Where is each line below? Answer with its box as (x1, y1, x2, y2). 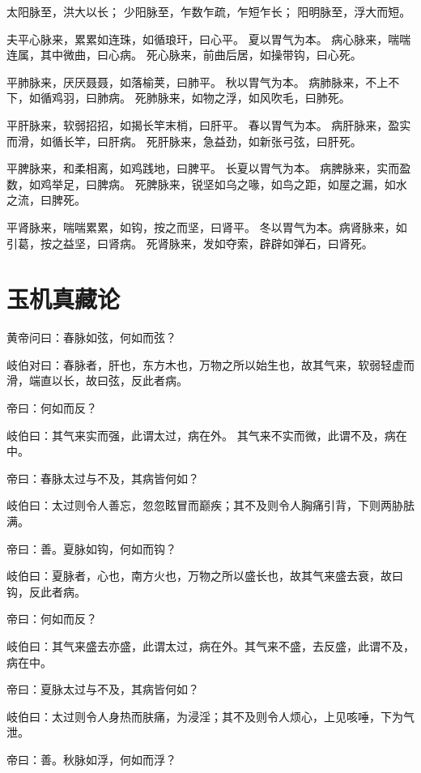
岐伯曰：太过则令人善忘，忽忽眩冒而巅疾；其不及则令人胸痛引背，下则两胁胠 (6, 497, 415, 514)
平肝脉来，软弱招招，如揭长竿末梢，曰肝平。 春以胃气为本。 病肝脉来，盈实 (6, 116, 411, 133)
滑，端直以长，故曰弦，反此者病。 (6, 372, 188, 389)
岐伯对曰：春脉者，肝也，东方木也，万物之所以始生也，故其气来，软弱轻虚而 (6, 356, 415, 373)
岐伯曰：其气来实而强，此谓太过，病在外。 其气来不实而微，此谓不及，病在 (6, 426, 407, 443)
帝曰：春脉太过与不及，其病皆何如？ (6, 469, 199, 486)
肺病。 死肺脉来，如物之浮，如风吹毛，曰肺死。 (96, 89, 351, 106)
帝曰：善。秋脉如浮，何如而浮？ (6, 750, 176, 767)
